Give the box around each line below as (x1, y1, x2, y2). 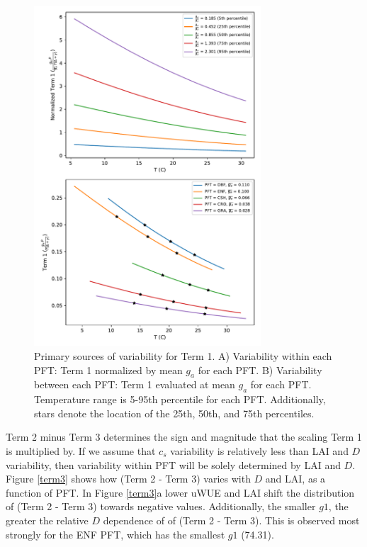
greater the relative (6, 512, 89, 527)
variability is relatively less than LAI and (170, 444, 349, 458)
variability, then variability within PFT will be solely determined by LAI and (6, 457, 341, 472)
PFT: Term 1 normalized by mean (34, 362, 183, 377)
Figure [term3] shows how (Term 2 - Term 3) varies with (6, 471, 251, 486)
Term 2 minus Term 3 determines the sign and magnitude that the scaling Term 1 (6, 429, 362, 444)
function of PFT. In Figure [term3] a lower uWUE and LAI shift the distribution (6, 485, 355, 500)
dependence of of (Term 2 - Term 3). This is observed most (103, 512, 360, 527)
